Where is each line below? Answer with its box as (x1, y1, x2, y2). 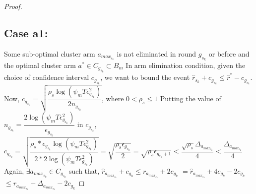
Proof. (4, 1, 22, 11)
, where (102, 93, 124, 104)
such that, (69, 166, 100, 176)
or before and (208, 48, 250, 59)
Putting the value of (160, 93, 221, 104)
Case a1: (4, 25, 48, 40)
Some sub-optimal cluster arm (4, 48, 95, 59)
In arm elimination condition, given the (126, 60, 246, 70)
